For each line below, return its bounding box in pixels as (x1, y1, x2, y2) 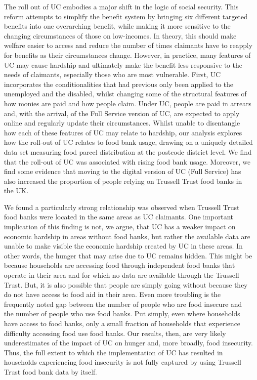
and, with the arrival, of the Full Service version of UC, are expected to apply (4, 108, 240, 118)
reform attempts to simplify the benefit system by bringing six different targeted (4, 11, 248, 21)
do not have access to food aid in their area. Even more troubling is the (4, 289, 221, 299)
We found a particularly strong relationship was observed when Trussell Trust (4, 202, 240, 212)
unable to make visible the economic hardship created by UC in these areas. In (4, 241, 243, 251)
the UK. (4, 185, 29, 196)
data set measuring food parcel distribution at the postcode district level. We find (4, 146, 252, 157)
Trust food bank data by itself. (4, 366, 97, 377)
